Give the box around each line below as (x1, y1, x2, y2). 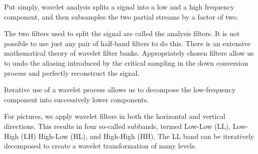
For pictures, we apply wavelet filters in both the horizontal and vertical (4, 111, 225, 121)
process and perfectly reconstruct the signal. (4, 67, 140, 78)
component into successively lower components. (4, 94, 149, 104)
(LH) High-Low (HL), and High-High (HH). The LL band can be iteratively (21, 130, 254, 141)
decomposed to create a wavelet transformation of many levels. (4, 140, 197, 151)
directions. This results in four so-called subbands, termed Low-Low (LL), (4, 120, 231, 131)
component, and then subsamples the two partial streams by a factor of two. (4, 11, 238, 22)
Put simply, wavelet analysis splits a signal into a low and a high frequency (4, 2, 234, 12)
